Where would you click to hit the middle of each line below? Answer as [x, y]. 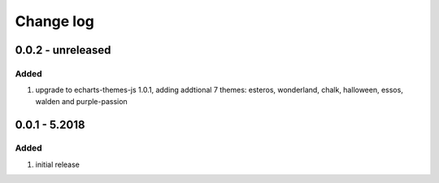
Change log [55, 21]
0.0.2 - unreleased [63, 50]
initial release [58, 164]
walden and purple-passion [81, 101]
